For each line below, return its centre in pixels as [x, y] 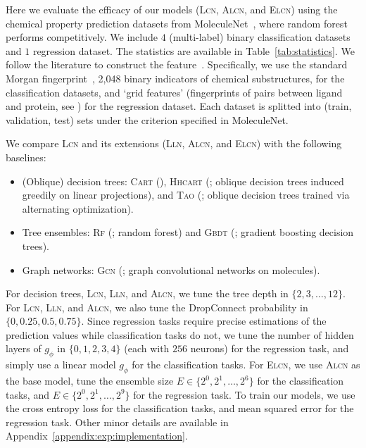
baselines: [26, 157]
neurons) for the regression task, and [270, 348]
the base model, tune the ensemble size [90, 381]
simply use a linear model [61, 365]
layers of [24, 348]
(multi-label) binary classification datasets [260, 37]
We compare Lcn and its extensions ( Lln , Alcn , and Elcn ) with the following [174, 143]
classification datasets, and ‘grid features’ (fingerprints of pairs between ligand [174, 92]
